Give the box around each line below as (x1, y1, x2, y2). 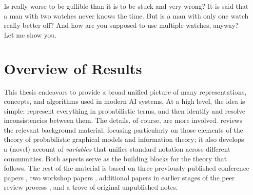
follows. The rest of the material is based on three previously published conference (4, 163, 250, 173)
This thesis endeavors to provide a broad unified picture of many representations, (4, 86, 247, 97)
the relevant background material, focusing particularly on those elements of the (4, 124, 243, 135)
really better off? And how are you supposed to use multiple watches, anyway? (4, 20, 239, 30)
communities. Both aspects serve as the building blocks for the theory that (4, 153, 227, 163)
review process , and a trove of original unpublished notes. (4, 182, 178, 192)
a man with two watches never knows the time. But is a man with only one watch (4, 10, 249, 20)
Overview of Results (4, 58, 142, 78)
